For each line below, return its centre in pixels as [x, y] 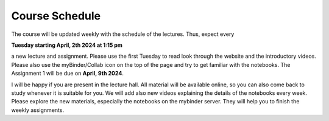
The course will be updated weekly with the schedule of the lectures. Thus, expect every [123, 34]
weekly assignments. [37, 110]
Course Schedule [56, 16]
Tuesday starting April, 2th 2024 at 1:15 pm [67, 45]
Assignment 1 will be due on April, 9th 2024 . [68, 74]
